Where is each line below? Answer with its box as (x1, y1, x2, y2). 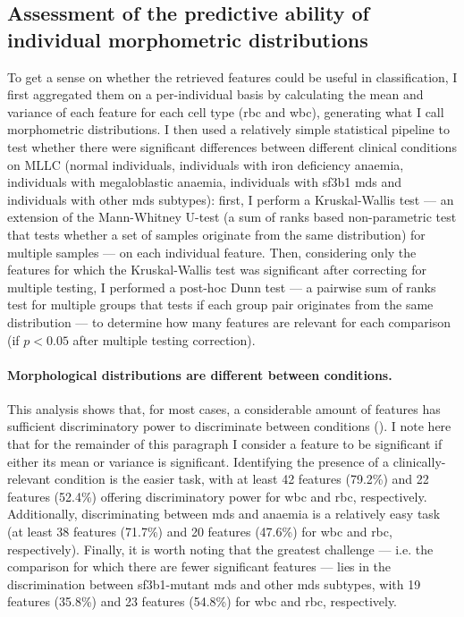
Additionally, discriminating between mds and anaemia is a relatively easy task (7, 504, 441, 523)
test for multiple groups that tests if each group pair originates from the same (7, 295, 434, 314)
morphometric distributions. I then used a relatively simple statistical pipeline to (7, 120, 450, 139)
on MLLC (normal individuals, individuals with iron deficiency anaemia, (7, 155, 404, 173)
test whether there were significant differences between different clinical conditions (7, 137, 457, 156)
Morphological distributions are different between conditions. (7, 365, 392, 384)
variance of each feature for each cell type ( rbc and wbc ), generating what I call (7, 102, 444, 121)
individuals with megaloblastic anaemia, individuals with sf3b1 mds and (7, 173, 402, 191)
